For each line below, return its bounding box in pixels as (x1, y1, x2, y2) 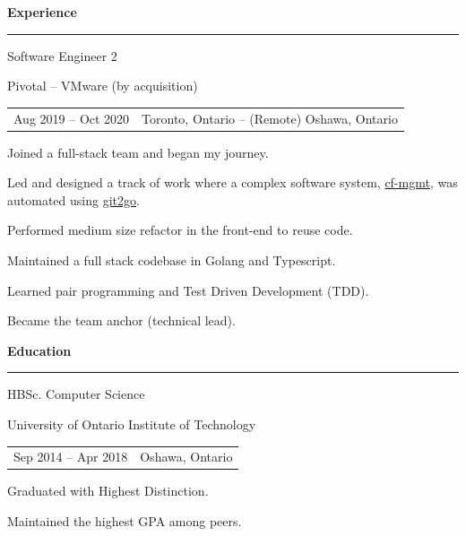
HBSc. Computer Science (7, 385, 145, 403)
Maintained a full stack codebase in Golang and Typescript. (7, 251, 336, 269)
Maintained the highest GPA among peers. (7, 512, 242, 530)
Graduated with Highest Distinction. (7, 481, 209, 500)
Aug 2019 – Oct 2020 (13, 108, 130, 127)
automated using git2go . (7, 190, 140, 209)
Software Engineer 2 (7, 46, 117, 65)
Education (7, 341, 72, 359)
